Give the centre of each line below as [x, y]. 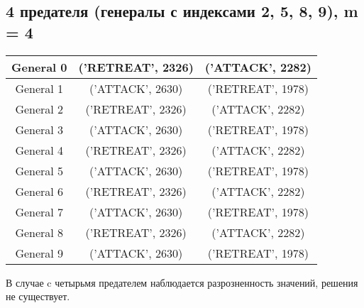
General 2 [39, 109]
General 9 [39, 253]
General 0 [39, 67]
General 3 [39, 129]
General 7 [39, 211]
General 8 [39, 232]
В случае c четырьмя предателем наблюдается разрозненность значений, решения [182, 282]
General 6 [39, 191]
